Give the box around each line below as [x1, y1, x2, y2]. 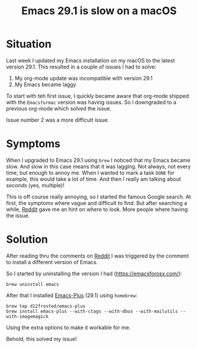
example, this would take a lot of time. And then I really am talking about [6, 175, 181, 183]
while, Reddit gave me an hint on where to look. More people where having [6, 206, 188, 213]
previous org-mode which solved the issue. [6, 105, 111, 112]
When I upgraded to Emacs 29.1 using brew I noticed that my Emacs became [6, 157, 191, 164]
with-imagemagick [6, 313, 49, 320]
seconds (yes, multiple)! [6, 181, 65, 188]
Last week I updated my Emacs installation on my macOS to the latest [6, 57, 175, 64]
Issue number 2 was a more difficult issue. [6, 116, 109, 123]
